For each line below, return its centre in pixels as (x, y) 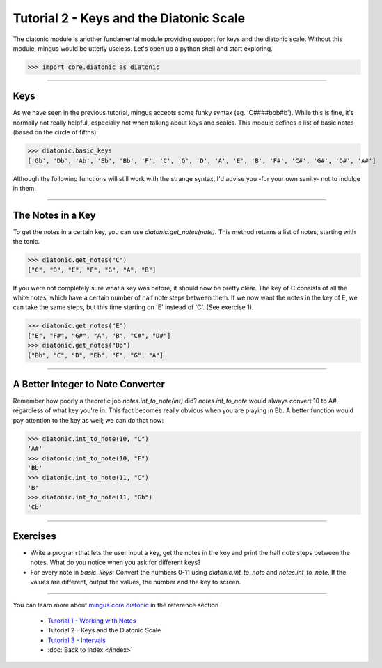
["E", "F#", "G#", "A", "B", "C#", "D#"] (99, 335)
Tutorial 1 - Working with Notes (92, 621)
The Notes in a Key (55, 215)
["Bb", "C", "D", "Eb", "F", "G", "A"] (95, 355)
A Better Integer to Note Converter (89, 384)
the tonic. (26, 242)
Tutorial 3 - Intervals (77, 640)
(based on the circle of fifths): (56, 132)
